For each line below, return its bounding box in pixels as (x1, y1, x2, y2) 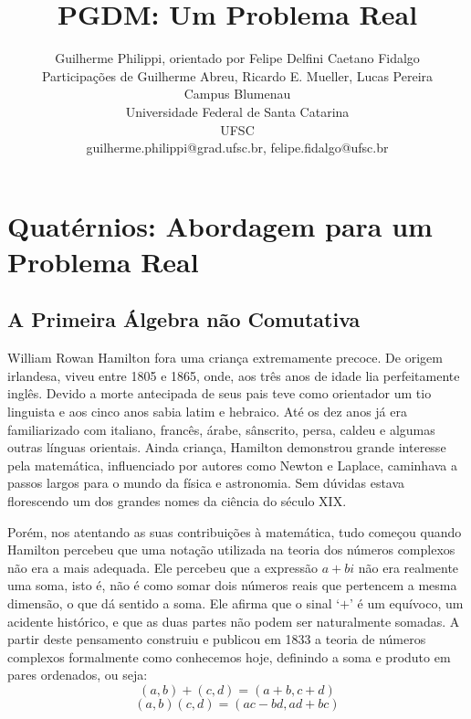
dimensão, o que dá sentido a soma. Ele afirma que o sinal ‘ (7, 593, 340, 612)
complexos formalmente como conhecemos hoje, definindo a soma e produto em (7, 647, 451, 666)
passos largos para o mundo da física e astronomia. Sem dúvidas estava (7, 473, 405, 492)
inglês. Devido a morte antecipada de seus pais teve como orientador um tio (7, 384, 432, 403)
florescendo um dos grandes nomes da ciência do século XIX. (7, 492, 347, 511)
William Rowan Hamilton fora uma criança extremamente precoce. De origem (7, 348, 443, 367)
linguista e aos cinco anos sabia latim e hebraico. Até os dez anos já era (7, 402, 407, 421)
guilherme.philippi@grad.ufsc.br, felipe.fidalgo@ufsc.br (86, 138, 389, 157)
